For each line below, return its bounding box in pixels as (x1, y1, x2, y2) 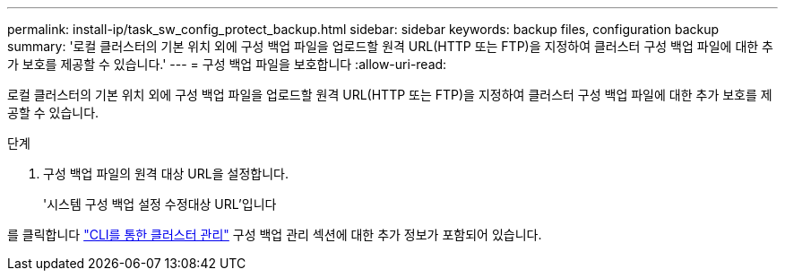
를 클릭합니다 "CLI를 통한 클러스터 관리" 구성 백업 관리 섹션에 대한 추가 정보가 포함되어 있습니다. (7, 227, 542, 242)
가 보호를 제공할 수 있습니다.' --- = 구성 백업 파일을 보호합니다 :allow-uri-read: (7, 56, 447, 72)
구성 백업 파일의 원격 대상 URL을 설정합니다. (43, 166, 289, 181)
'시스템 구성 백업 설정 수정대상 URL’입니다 (43, 196, 277, 212)
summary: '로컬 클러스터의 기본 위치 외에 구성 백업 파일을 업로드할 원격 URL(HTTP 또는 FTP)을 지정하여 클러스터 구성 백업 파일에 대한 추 (7, 39, 773, 54)
